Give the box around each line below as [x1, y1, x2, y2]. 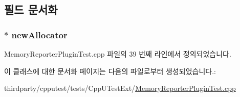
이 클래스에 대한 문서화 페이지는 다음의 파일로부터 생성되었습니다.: [4, 65, 216, 76]
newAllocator [11, 28, 68, 41]
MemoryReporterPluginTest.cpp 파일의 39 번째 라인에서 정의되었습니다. [4, 48, 231, 59]
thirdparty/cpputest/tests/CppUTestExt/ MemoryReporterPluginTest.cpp [4, 83, 236, 93]
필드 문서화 [4, 2, 58, 17]
